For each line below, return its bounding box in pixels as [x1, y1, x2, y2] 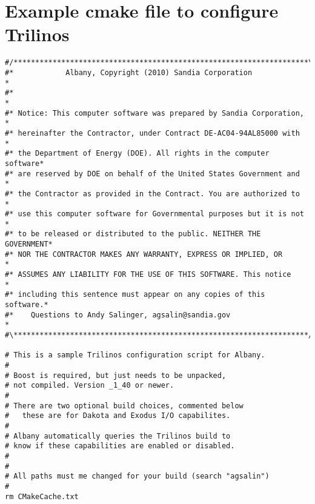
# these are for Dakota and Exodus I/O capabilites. [5, 411, 231, 420]
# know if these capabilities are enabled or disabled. [5, 442, 235, 451]
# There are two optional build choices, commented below [5, 401, 244, 410]
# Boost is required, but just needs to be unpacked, [5, 371, 227, 380]
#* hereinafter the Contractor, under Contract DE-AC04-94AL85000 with [5, 128, 300, 138]
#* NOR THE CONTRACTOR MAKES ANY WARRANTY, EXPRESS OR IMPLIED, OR [5, 250, 283, 259]
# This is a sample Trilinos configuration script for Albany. [5, 351, 265, 360]
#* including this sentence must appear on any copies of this [5, 290, 265, 299]
